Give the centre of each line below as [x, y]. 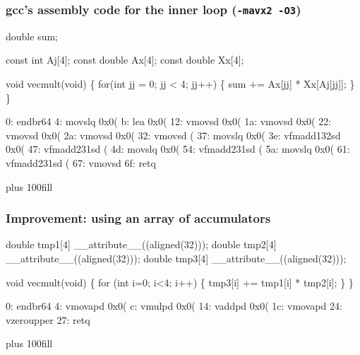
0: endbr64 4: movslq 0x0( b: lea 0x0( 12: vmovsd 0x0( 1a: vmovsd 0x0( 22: [169, 121]
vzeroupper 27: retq [48, 319]
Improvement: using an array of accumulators [138, 218]
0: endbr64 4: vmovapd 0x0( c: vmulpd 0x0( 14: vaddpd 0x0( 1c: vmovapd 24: [174, 306]
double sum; [32, 36]
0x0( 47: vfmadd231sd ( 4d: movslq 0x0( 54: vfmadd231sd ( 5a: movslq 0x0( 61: [178, 149]
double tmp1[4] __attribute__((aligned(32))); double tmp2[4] [141, 244]
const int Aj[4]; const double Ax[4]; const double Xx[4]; [125, 60]
